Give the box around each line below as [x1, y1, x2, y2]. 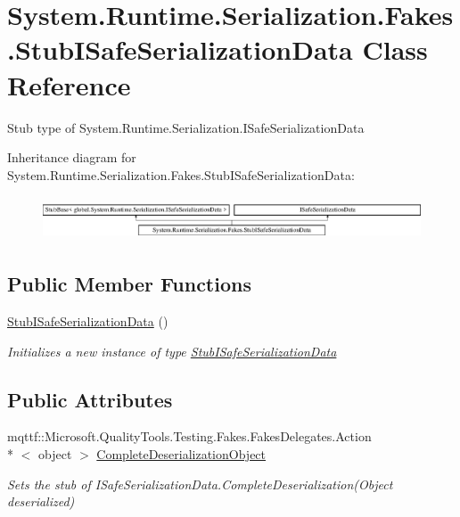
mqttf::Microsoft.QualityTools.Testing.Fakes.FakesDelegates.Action [7, 427, 372, 446]
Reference [7, 66, 131, 103]
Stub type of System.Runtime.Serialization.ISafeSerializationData [7, 118, 365, 136]
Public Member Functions [7, 270, 251, 298]
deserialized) [7, 492, 75, 511]
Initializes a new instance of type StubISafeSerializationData [7, 341, 337, 360]
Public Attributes [7, 385, 173, 413]
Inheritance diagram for [7, 148, 136, 167]
